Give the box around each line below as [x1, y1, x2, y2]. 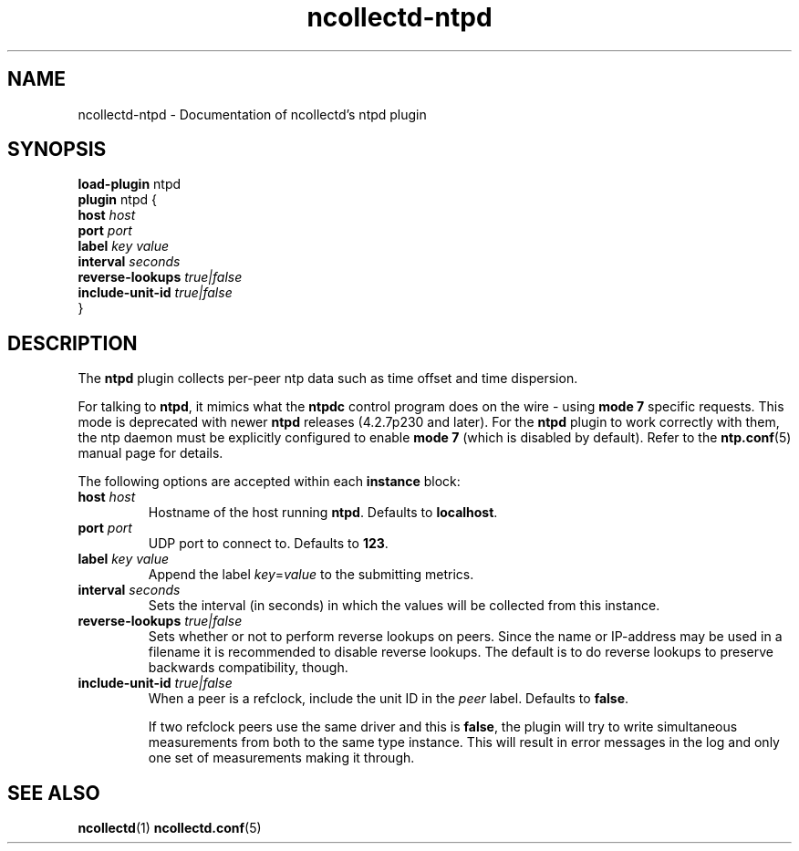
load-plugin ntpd [78, 176, 182, 192]
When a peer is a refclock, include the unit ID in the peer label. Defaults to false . [148, 690, 629, 707]
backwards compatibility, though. [148, 659, 348, 676]
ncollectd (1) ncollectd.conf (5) [78, 820, 262, 836]
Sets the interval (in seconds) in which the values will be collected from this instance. [148, 597, 660, 614]
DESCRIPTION [7, 331, 138, 355]
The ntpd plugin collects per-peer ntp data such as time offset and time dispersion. [78, 370, 578, 387]
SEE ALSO [7, 781, 100, 804]
